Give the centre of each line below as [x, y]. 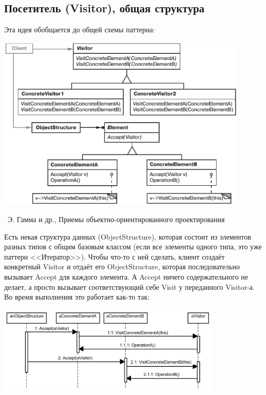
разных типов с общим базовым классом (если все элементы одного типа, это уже [133, 246]
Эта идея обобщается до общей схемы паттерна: [80, 29]
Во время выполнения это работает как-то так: [77, 297]
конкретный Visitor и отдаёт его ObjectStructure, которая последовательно [122, 266]
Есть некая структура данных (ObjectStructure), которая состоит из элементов [128, 236]
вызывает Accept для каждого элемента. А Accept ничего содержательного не [126, 276]
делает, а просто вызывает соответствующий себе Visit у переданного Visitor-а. [129, 287]
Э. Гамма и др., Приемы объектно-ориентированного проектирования [116, 219]
